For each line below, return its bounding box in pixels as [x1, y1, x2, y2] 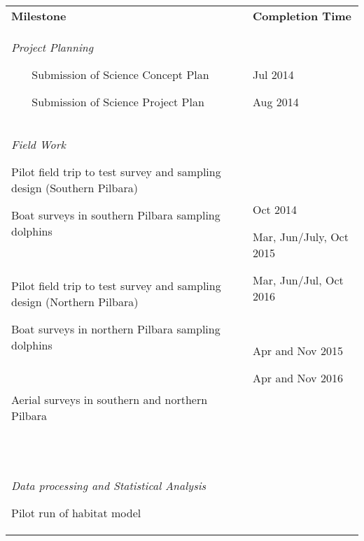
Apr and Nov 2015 [252, 342, 343, 359]
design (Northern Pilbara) [11, 294, 139, 310]
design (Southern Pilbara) [11, 180, 138, 196]
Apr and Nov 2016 [252, 370, 343, 386]
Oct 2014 [252, 201, 297, 217]
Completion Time [252, 8, 352, 24]
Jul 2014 [252, 66, 294, 82]
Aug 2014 [252, 94, 299, 110]
